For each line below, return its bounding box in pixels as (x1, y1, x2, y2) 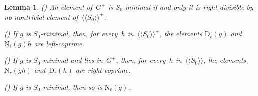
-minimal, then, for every (40, 28, 118, 39)
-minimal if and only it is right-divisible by (123, 2, 253, 12)
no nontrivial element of (4, 11, 78, 22)
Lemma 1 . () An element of (4, 2, 93, 12)
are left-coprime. (34, 38, 84, 48)
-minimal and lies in (40, 55, 103, 65)
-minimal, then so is (40, 81, 102, 92)
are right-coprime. (75, 64, 131, 75)
